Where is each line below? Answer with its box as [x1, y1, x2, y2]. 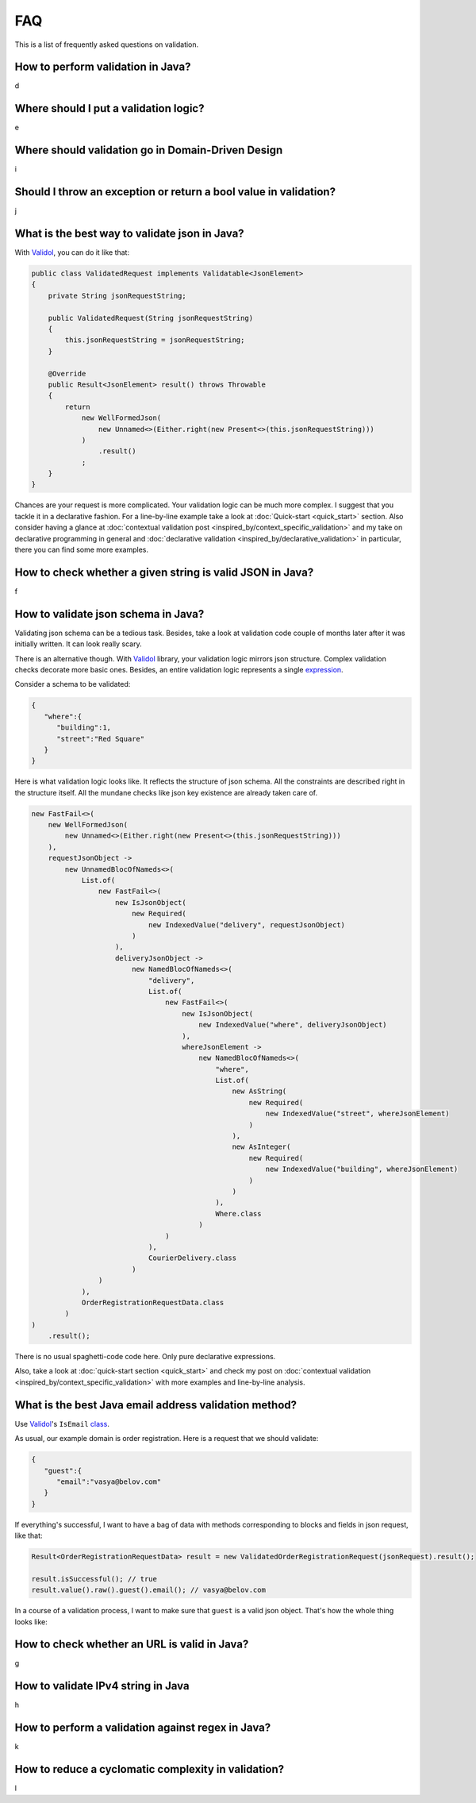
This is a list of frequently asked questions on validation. [14, 40, 199, 49]
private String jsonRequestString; [48, 291, 186, 300]
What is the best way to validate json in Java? [14, 226, 245, 240]
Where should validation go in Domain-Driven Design [14, 144, 283, 157]
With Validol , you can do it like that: [14, 248, 130, 257]
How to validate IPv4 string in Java [14, 1679, 190, 1693]
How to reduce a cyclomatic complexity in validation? [14, 1763, 285, 1776]
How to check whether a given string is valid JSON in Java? [14, 565, 314, 579]
